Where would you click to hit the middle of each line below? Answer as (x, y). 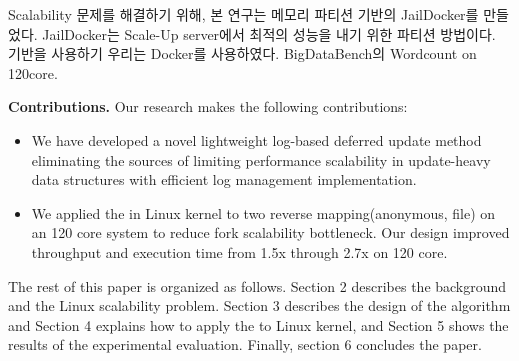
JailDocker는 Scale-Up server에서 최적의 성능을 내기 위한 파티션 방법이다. (269, 33)
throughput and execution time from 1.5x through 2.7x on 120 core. (239, 251)
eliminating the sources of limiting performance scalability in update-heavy (261, 159)
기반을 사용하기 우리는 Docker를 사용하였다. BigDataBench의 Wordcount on (242, 53)
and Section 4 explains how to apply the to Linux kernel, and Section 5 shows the (258, 324)
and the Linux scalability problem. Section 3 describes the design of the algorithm (259, 305)
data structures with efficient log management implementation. (224, 179)
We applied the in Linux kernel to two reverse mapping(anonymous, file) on (263, 212)
